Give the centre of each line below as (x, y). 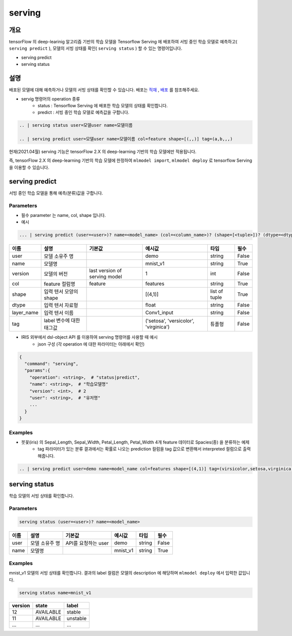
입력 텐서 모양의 (61, 291)
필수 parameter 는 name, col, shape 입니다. (64, 215)
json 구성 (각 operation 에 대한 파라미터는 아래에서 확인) (91, 344)
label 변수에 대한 (62, 321)
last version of (105, 270)
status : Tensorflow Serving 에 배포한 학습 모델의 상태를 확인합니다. (103, 105)
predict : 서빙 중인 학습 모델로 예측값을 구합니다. (83, 113)
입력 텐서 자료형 (61, 306)
